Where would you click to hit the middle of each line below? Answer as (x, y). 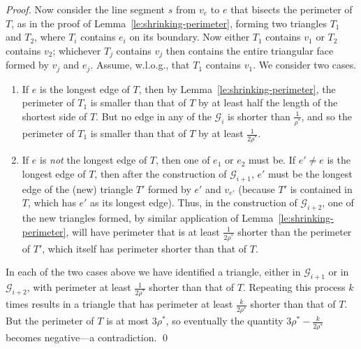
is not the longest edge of (93, 160)
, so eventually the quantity (224, 321)
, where (50, 37)
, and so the (326, 116)
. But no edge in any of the (154, 116)
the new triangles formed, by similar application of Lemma (148, 217)
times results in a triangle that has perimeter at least (119, 304)
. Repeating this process (294, 287)
